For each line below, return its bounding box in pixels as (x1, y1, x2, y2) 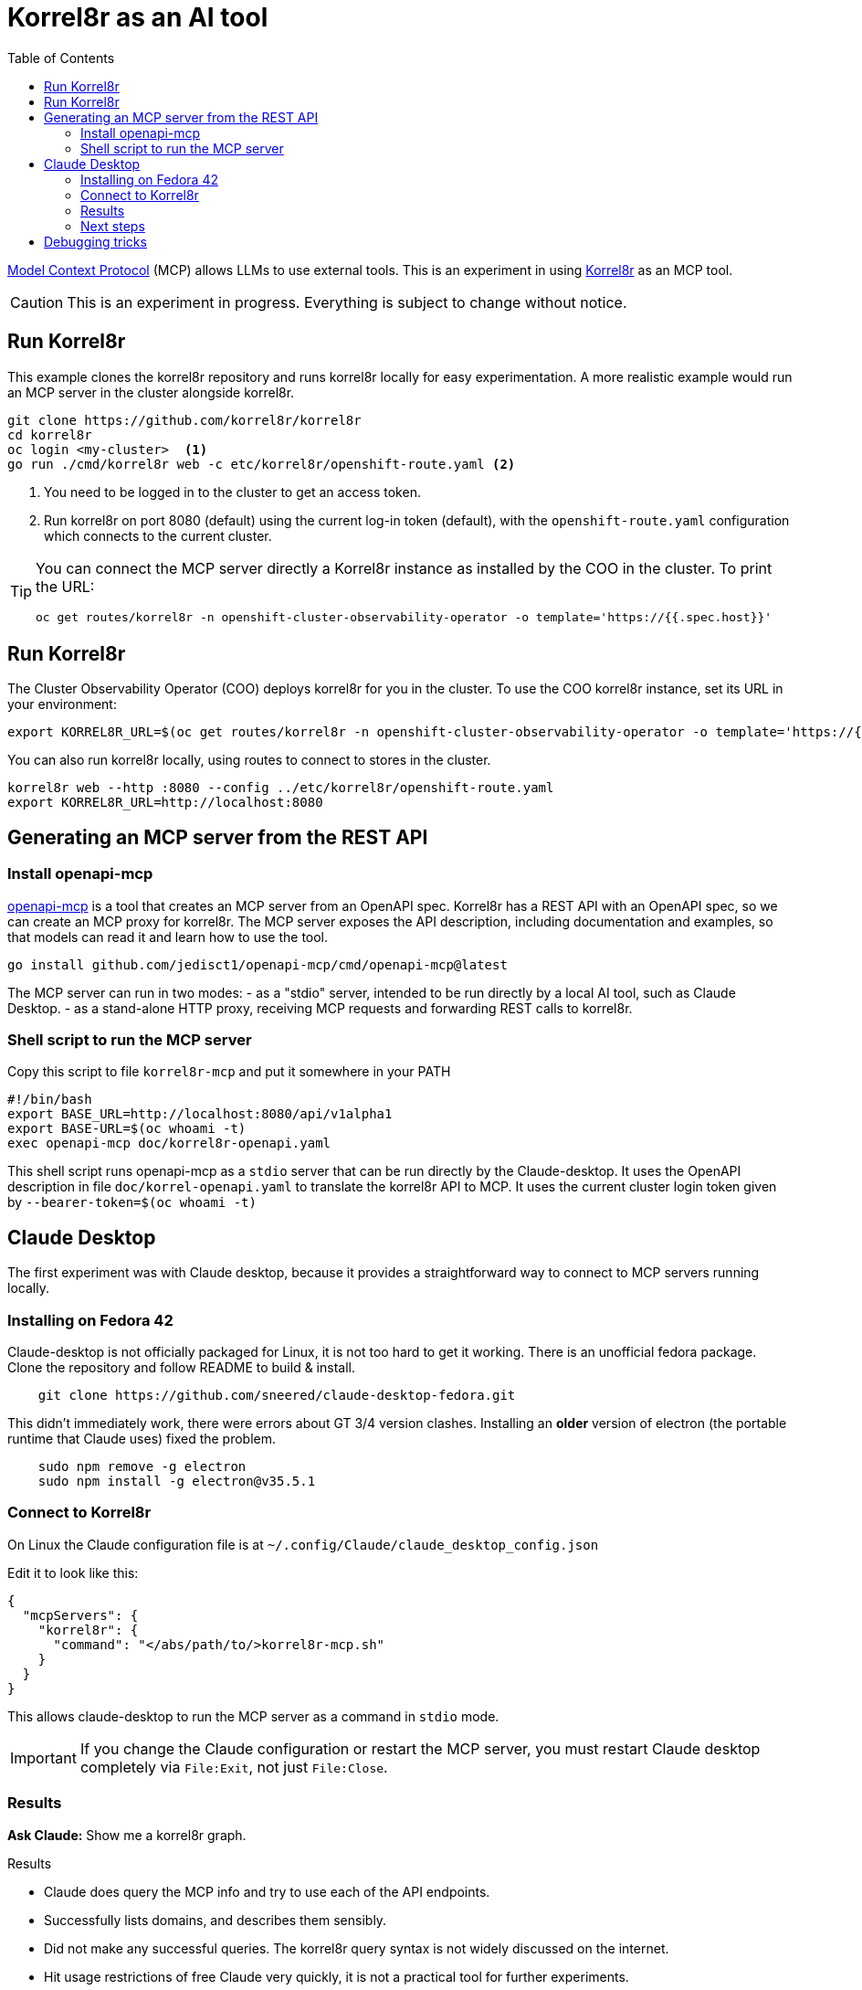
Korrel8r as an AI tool (7, 2, 268, 33)
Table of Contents (7, 49, 115, 66)
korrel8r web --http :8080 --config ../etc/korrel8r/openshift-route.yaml (7, 780, 554, 796)
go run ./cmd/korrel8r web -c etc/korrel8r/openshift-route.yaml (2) (7, 456, 516, 471)
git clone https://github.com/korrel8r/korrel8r (7, 412, 362, 428)
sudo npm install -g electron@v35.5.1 (37, 1474, 316, 1488)
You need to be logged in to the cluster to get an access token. (44, 483, 421, 500)
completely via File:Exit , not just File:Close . (79, 1757, 388, 1776)
